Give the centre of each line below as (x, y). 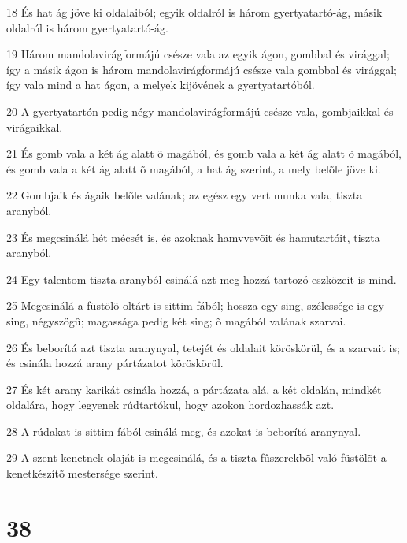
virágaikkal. (35, 126)
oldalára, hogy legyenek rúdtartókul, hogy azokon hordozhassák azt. (170, 405)
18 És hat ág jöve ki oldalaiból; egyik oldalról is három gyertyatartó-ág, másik (194, 12)
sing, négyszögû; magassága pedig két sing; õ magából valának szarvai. (176, 320)
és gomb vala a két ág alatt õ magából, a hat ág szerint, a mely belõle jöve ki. (194, 168)
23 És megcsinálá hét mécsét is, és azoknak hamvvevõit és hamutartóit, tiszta (193, 237)
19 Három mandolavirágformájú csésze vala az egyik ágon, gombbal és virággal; (198, 54)
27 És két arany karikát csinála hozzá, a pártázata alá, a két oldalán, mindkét (194, 389)
